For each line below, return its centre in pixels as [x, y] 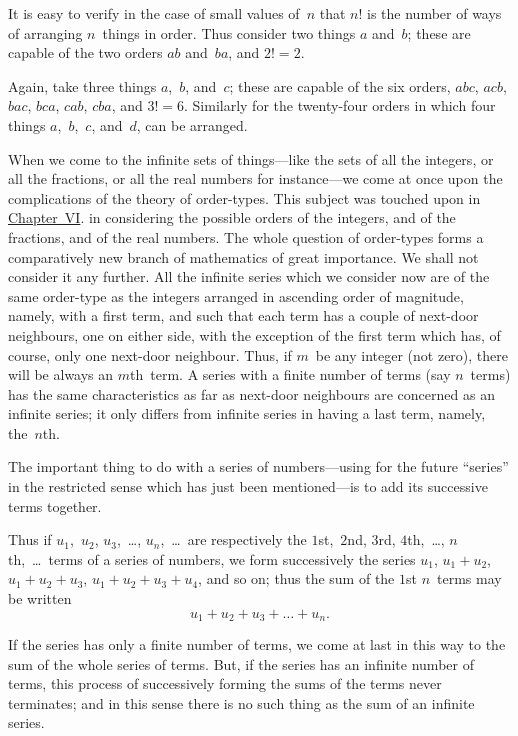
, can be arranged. [192, 124]
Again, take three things [82, 85]
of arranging [45, 32]
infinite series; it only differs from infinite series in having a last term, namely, [247, 413]
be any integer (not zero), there [412, 354]
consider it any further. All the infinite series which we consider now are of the [249, 276]
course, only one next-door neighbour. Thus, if [150, 354]
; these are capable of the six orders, [340, 85]
